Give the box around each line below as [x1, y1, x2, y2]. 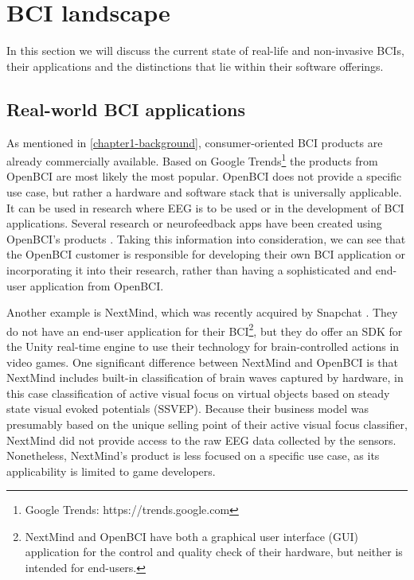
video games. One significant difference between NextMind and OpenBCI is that [6, 353, 398, 370]
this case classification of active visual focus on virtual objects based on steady [6, 384, 390, 401]
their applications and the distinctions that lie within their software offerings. [6, 57, 384, 74]
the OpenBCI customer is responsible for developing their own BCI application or [6, 246, 406, 263]
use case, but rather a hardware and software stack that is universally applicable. [6, 183, 402, 200]
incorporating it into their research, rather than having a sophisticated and [6, 261, 373, 278]
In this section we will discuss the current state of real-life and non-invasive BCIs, [6, 42, 404, 59]
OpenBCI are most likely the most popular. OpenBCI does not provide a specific [6, 168, 402, 185]
